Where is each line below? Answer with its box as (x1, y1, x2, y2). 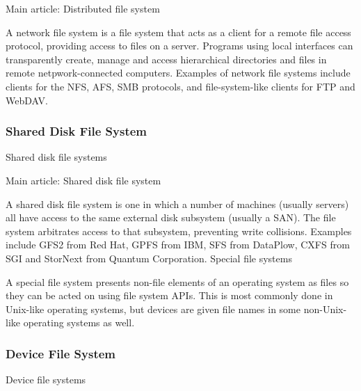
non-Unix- (303, 301, 347, 316)
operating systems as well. (23, 315, 135, 330)
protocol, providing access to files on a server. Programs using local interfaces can (6, 38, 353, 53)
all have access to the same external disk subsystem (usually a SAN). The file (6, 210, 336, 225)
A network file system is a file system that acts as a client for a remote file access (6, 24, 351, 39)
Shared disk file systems (6, 150, 107, 164)
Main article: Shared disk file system (6, 173, 161, 187)
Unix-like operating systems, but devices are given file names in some (6, 301, 300, 316)
